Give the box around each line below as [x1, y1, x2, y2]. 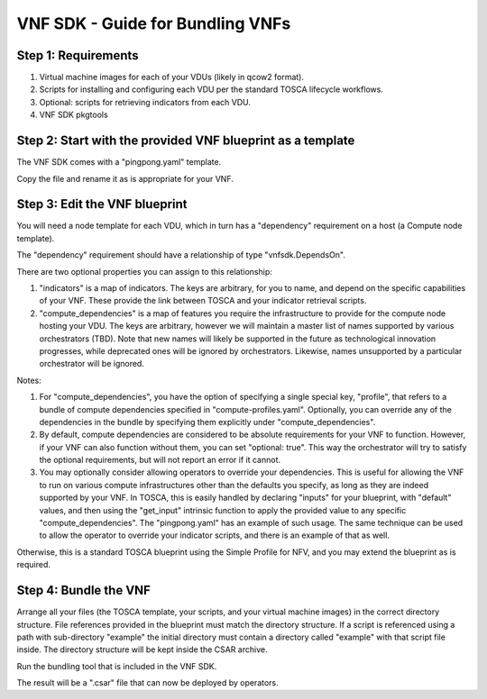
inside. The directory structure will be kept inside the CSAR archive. [16, 644, 268, 655]
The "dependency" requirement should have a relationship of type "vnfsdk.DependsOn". [16, 250, 346, 260]
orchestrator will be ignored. [39, 359, 144, 369]
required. [16, 559, 51, 570]
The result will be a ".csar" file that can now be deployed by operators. [16, 677, 279, 688]
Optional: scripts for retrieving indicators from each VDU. [39, 96, 252, 107]
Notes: [16, 375, 41, 386]
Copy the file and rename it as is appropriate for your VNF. [16, 173, 234, 184]
